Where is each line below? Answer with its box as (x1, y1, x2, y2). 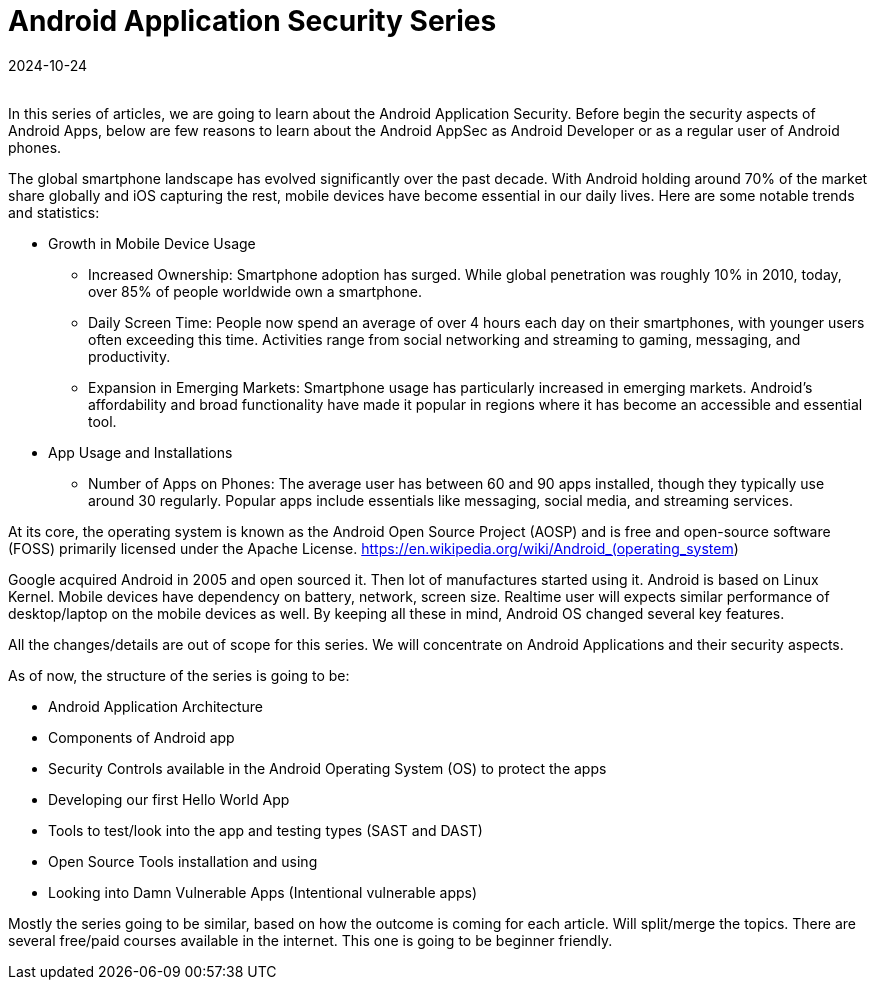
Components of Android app (48, 728, 235, 746)
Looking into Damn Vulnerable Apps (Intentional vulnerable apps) (48, 883, 478, 901)
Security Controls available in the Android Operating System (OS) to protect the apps (48, 759, 607, 777)
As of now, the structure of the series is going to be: (8, 666, 350, 684)
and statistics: (8, 203, 100, 221)
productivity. (88, 347, 171, 365)
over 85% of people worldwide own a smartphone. (88, 282, 422, 300)
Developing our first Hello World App (48, 790, 290, 808)
